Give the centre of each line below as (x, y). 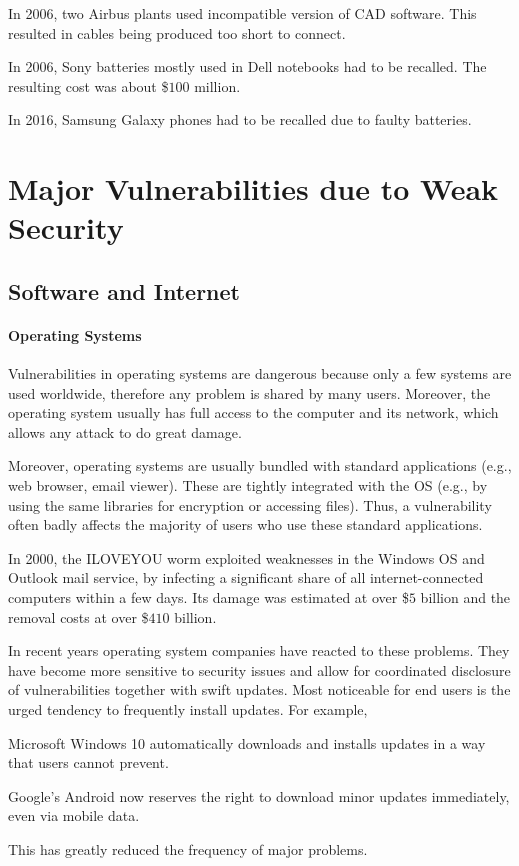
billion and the (465, 597)
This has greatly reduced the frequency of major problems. (188, 848)
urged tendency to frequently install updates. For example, (188, 709)
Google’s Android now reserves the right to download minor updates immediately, (259, 795)
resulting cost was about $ (88, 85)
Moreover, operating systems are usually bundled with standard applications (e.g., (260, 465)
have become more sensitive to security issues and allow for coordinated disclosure (259, 669)
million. (217, 85)
